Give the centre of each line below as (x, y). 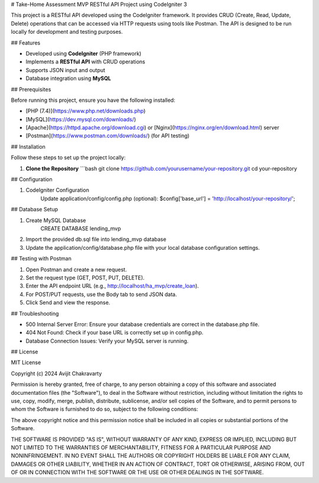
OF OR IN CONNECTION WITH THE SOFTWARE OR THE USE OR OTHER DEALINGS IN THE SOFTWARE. (137, 472)
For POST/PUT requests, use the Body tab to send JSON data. (101, 294)
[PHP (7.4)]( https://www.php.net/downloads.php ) (86, 111)
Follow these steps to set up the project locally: (69, 157)
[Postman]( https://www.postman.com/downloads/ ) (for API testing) (108, 136)
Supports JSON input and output (66, 70)
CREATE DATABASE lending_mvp (81, 228)
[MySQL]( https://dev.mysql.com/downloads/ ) (81, 119)
